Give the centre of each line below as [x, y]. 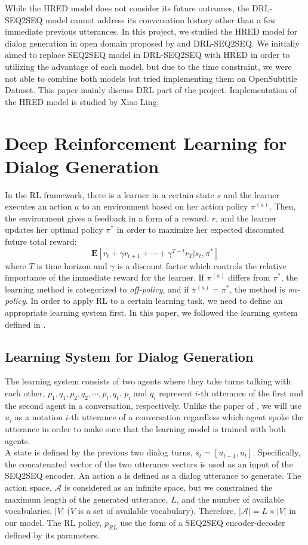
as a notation [39, 417]
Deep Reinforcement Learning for [146, 142]
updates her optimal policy [54, 230]
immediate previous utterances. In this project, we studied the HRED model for [151, 31]
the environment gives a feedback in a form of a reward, [107, 218]
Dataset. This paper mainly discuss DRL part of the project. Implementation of [151, 90]
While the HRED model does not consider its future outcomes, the [127, 8]
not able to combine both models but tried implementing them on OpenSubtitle [151, 78]
